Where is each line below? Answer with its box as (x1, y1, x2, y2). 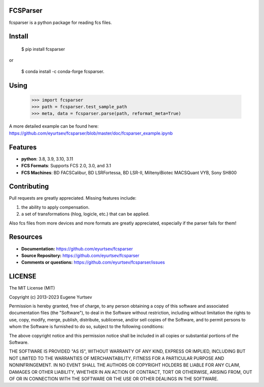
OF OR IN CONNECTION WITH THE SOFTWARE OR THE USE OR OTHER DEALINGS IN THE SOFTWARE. (9, 376, 219, 382)
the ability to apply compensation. (21, 204, 90, 210)
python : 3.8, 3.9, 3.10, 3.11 (21, 156, 73, 161)
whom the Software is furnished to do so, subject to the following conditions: (9, 323, 164, 330)
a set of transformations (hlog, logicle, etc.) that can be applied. (21, 211, 150, 217)
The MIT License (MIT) (9, 285, 55, 291)
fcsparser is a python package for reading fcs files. (9, 20, 112, 25)
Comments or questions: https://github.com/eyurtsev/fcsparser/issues (21, 259, 165, 265)
